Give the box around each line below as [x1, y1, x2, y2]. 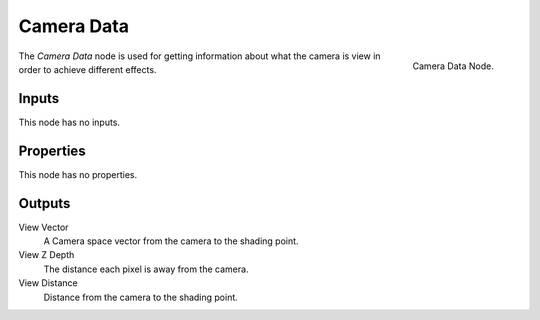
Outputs [18, 195, 71, 212]
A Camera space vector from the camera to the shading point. [43, 235, 299, 247]
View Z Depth [18, 249, 75, 261]
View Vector [18, 221, 69, 233]
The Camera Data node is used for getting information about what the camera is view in [18, 50, 381, 62]
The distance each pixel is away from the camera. [43, 263, 249, 275]
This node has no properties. [18, 168, 138, 180]
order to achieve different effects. [18, 63, 157, 75]
